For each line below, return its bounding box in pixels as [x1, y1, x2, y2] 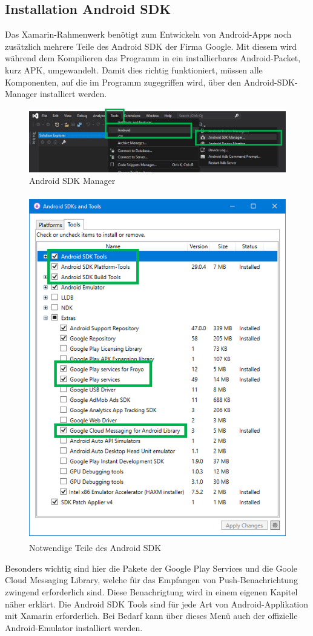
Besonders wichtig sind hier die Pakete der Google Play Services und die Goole [5, 561, 298, 574]
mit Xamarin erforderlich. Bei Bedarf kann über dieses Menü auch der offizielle [5, 609, 298, 622]
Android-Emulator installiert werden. [5, 621, 143, 634]
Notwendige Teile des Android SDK [29, 541, 162, 554]
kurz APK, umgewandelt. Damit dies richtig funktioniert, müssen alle [5, 63, 263, 76]
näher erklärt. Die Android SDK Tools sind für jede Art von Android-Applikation [5, 597, 309, 610]
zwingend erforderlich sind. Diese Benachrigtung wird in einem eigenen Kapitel [5, 586, 298, 598]
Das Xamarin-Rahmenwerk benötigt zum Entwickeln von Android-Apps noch [5, 28, 292, 41]
